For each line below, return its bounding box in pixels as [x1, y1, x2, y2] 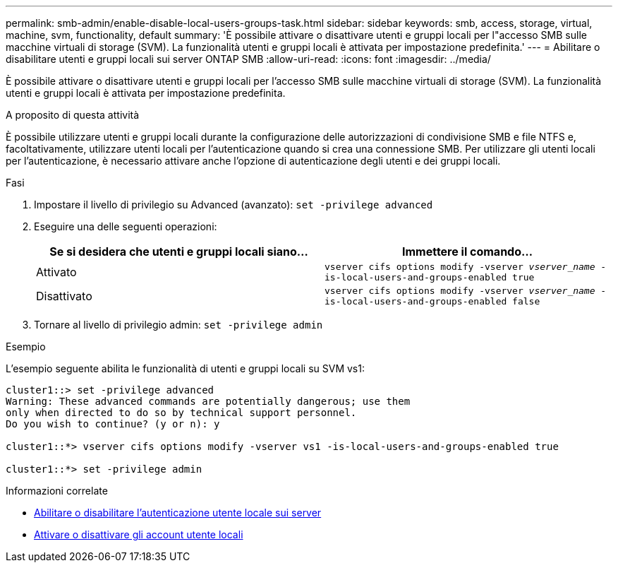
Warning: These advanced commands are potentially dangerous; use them [6, 396, 411, 407]
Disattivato [36, 289, 92, 303]
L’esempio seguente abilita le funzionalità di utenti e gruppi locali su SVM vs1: [6, 362, 365, 374]
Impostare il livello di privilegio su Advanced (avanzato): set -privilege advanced [34, 199, 433, 211]
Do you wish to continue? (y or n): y [6, 418, 220, 430]
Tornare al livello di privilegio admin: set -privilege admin [34, 319, 323, 331]
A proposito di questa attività [6, 109, 140, 121]
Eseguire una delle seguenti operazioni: [34, 220, 217, 232]
